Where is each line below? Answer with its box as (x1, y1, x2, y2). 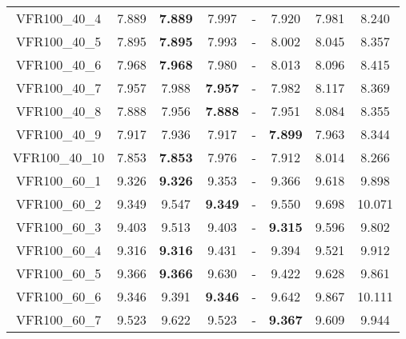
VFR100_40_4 (16, 9, 102, 27)
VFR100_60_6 (16, 287, 102, 305)
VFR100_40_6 (16, 55, 102, 74)
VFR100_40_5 (16, 32, 102, 50)
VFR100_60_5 (16, 264, 102, 282)
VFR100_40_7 (16, 78, 102, 97)
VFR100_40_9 (16, 125, 102, 143)
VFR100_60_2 (16, 194, 102, 213)
